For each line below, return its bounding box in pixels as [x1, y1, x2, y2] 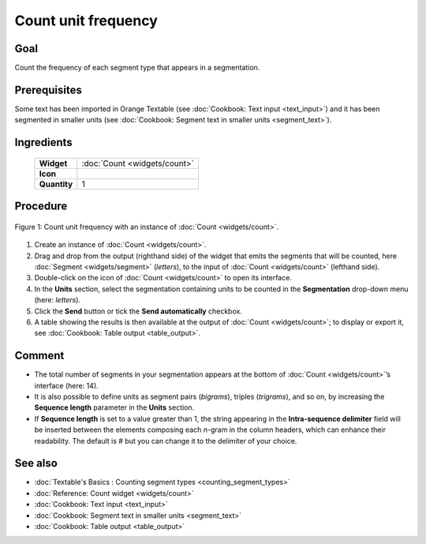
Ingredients [14, 136, 73, 149]
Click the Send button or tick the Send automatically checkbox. [34, 306, 242, 316]
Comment [14, 349, 65, 362]
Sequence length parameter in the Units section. [34, 403, 195, 412]
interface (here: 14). [34, 381, 99, 390]
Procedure [14, 200, 68, 213]
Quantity [39, 178, 73, 189]
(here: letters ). [34, 295, 81, 305]
